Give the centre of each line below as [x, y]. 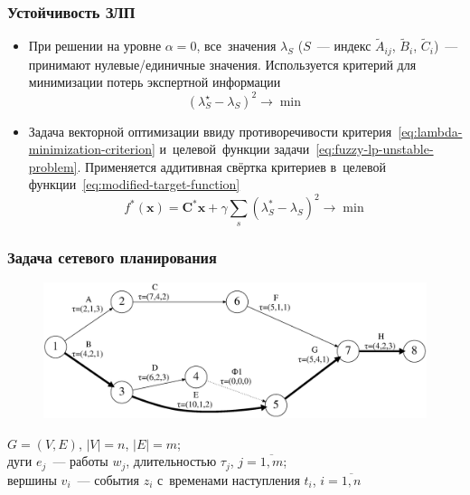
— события [108, 479]
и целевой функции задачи [235, 149]
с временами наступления [229, 479]
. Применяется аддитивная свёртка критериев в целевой [232, 166]
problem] [53, 166]
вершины [32, 479]
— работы [80, 461]
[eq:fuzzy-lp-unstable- [375, 149]
